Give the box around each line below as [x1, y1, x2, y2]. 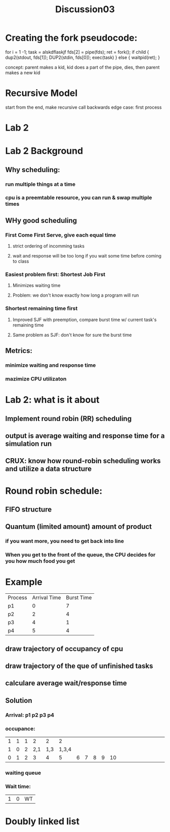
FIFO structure [5, 505, 52, 514]
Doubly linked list [5, 816, 80, 827]
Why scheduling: [5, 165, 60, 174]
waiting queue [5, 769, 41, 776]
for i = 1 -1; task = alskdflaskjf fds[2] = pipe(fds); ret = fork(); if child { [5, 49, 149, 55]
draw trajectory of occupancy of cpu [5, 644, 123, 653]
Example [5, 577, 42, 588]
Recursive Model [5, 87, 78, 99]
